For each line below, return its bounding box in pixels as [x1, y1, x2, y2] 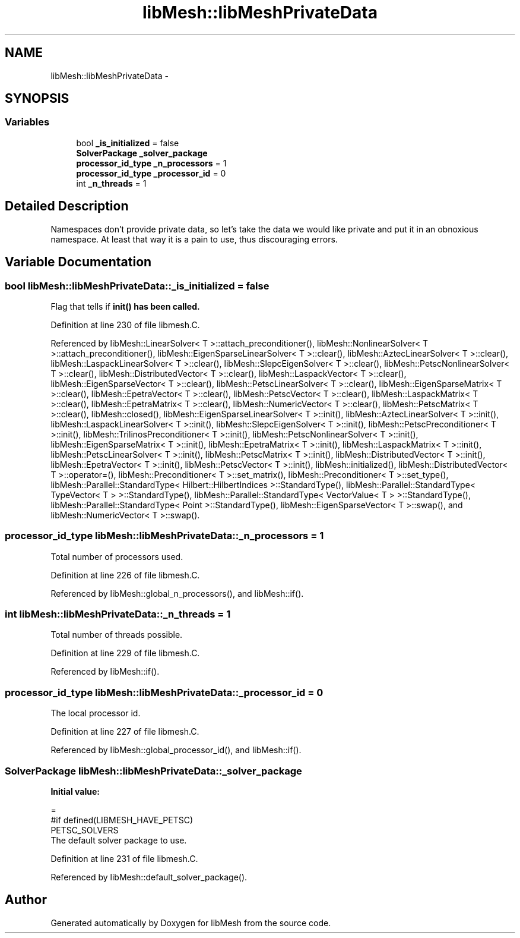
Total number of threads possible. [50, 629, 183, 640]
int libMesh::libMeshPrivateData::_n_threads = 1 [5, 608, 231, 620]
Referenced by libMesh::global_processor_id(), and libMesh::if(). [50, 745, 302, 756]
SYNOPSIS [5, 91, 69, 106]
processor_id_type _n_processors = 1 [76, 158, 227, 168]
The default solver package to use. [50, 835, 187, 845]
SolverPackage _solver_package [76, 147, 208, 158]
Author [5, 892, 47, 908]
